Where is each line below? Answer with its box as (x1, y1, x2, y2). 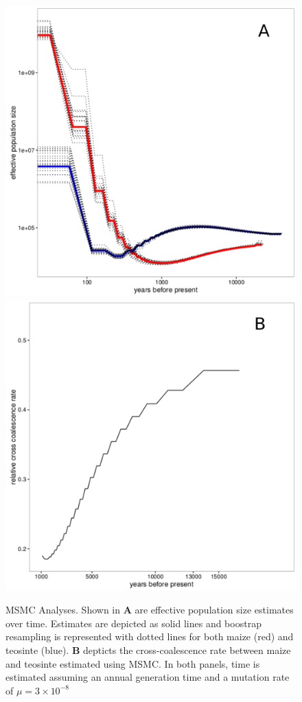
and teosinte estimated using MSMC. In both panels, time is (5, 656, 260, 670)
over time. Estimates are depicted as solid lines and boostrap (5, 616, 262, 630)
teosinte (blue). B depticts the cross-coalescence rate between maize (5, 642, 291, 657)
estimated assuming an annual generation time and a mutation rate (5, 670, 290, 684)
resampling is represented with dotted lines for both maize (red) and (5, 629, 294, 644)
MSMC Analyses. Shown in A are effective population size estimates (5, 602, 294, 617)
